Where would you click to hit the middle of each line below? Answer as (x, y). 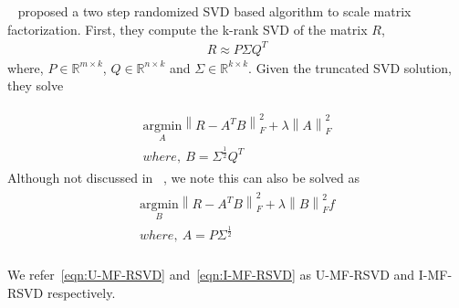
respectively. (81, 292)
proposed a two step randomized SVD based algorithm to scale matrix (214, 11)
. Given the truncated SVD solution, (350, 67)
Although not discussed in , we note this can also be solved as (183, 177)
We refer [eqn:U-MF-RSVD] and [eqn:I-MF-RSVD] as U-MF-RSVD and (211, 275)
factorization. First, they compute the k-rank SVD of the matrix (188, 29)
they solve (36, 85)
